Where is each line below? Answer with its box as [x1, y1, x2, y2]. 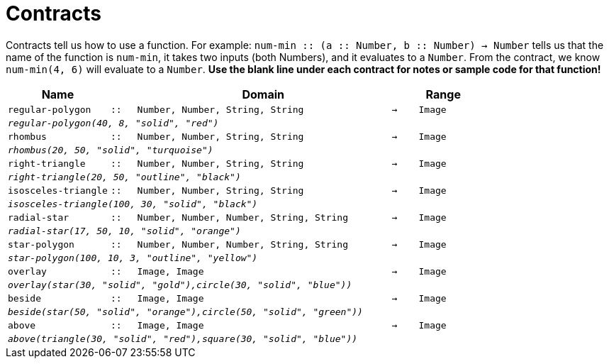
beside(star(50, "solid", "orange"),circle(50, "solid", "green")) [8, 306, 363, 317]
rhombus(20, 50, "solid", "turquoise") [8, 144, 213, 155]
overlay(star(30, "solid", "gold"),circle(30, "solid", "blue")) [8, 279, 352, 290]
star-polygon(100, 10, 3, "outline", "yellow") [8, 252, 258, 263]
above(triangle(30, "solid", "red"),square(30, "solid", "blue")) [8, 333, 358, 344]
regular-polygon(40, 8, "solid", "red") [8, 117, 219, 128]
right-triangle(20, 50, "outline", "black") [8, 171, 241, 182]
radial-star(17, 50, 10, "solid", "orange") [8, 225, 241, 236]
